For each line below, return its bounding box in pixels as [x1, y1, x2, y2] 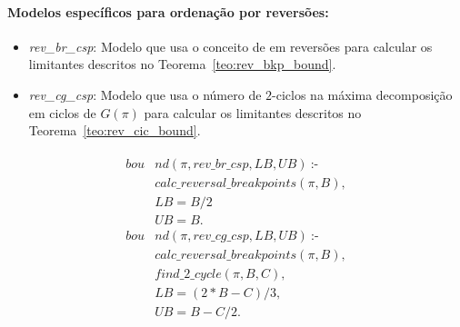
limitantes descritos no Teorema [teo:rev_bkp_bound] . [28, 54, 336, 74]
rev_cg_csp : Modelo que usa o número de [28, 84, 262, 104]
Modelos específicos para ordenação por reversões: [7, 2, 329, 21]
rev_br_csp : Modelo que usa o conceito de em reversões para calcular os [28, 36, 433, 55]
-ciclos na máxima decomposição [272, 84, 453, 104]
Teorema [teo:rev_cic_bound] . [28, 121, 201, 140]
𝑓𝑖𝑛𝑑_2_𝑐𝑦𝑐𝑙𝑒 [155, 267, 222, 281]
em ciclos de [28, 103, 96, 122]
